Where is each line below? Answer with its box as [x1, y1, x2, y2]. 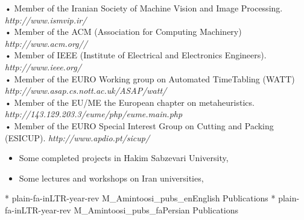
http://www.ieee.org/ [5, 60, 81, 73]
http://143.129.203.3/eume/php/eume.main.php [5, 108, 183, 120]
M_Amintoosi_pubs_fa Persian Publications [74, 203, 239, 216]
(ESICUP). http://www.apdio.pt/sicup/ [5, 131, 150, 144]
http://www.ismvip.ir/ [5, 13, 87, 26]
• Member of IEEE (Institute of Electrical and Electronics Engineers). [5, 49, 267, 61]
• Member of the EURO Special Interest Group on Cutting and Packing [5, 119, 274, 132]
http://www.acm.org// [5, 37, 87, 49]
